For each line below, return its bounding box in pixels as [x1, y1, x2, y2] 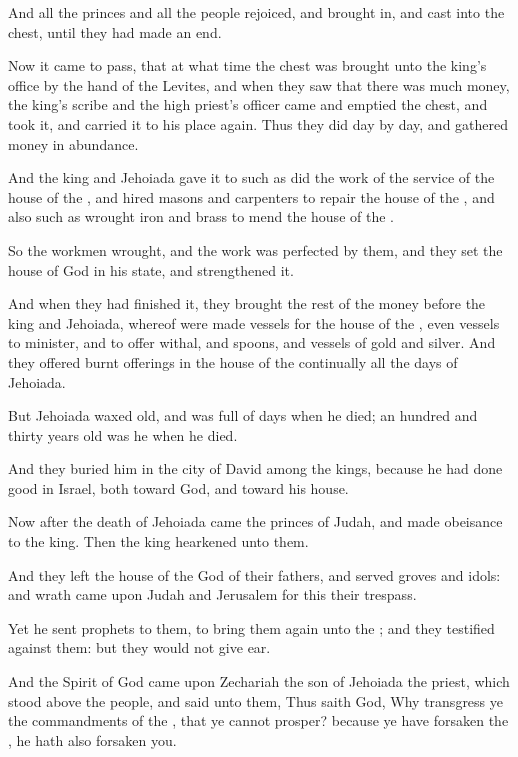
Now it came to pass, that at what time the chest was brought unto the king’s [8, 55, 487, 76]
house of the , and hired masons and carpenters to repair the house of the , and [8, 186, 495, 207]
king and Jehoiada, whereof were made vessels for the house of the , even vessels [8, 312, 500, 333]
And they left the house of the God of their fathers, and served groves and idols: [8, 564, 501, 585]
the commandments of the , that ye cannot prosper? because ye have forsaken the [8, 710, 509, 731]
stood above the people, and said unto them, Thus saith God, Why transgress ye [8, 690, 503, 711]
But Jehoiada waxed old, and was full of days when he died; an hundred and [8, 405, 478, 426]
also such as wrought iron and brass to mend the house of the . [8, 206, 394, 227]
